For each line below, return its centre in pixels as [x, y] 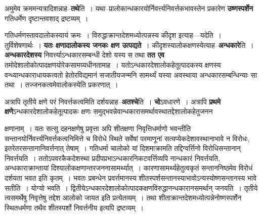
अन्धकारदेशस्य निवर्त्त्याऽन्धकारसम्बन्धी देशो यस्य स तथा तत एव [84, 55]
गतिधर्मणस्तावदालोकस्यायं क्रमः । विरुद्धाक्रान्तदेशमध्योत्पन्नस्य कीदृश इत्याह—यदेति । [113, 35]
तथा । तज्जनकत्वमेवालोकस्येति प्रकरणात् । [61, 85]
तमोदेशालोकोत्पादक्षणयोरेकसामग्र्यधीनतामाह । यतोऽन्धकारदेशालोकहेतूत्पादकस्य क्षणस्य [113, 64]
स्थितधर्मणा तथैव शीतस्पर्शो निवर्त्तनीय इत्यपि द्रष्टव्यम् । [74, 207]
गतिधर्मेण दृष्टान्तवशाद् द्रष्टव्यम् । [47, 18]
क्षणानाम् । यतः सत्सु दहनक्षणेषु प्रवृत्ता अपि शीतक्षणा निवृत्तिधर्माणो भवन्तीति [98, 128]
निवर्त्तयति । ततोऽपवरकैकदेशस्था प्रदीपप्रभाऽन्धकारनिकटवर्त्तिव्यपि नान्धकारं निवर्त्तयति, [113, 158]
